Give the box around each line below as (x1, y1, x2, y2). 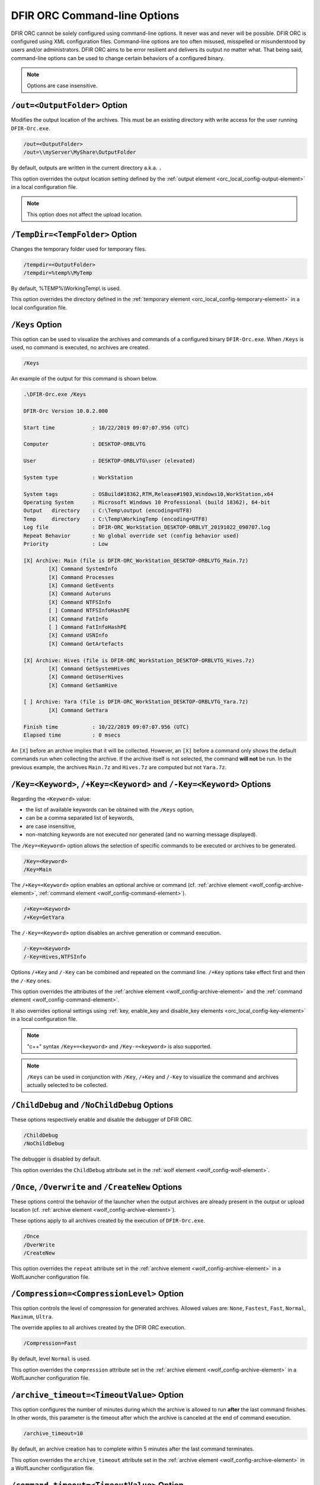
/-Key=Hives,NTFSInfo (23, 953, 87, 960)
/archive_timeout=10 (23, 1430, 83, 1437)
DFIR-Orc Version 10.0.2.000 (23, 407, 108, 414)
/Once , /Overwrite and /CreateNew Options (11, 1182, 183, 1192)
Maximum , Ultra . (11, 1313, 53, 1320)
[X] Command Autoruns (48, 590, 111, 597)
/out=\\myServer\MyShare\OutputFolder (23, 149, 136, 156)
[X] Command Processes (48, 574, 115, 580)
